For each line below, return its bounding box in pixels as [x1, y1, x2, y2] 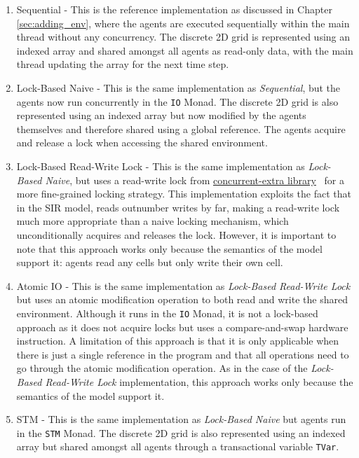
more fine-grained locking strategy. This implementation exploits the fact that [16, 186, 351, 201]
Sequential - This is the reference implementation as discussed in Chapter [16, 2, 332, 16]
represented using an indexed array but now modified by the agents [16, 108, 306, 123]
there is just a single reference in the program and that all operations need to [16, 347, 349, 361]
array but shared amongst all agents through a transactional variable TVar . [16, 439, 339, 454]
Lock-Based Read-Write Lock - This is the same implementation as [16, 159, 305, 173]
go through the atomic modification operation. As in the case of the [16, 361, 308, 375]
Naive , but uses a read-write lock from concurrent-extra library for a [45, 172, 344, 187]
